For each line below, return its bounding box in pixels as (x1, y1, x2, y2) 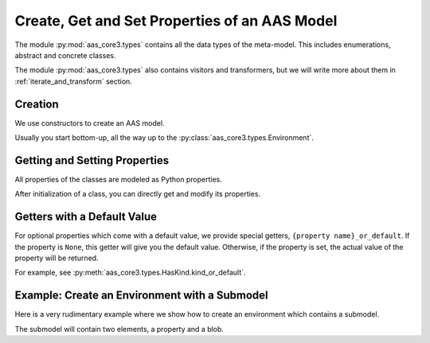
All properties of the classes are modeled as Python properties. (14, 174, 222, 184)
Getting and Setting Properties (14, 154, 170, 167)
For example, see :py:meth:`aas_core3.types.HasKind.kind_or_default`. (14, 267, 246, 278)
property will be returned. (14, 253, 99, 263)
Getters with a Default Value (14, 210, 157, 224)
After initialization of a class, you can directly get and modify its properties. (14, 189, 261, 199)
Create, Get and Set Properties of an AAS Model (14, 12, 338, 29)
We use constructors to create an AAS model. (14, 118, 165, 127)
